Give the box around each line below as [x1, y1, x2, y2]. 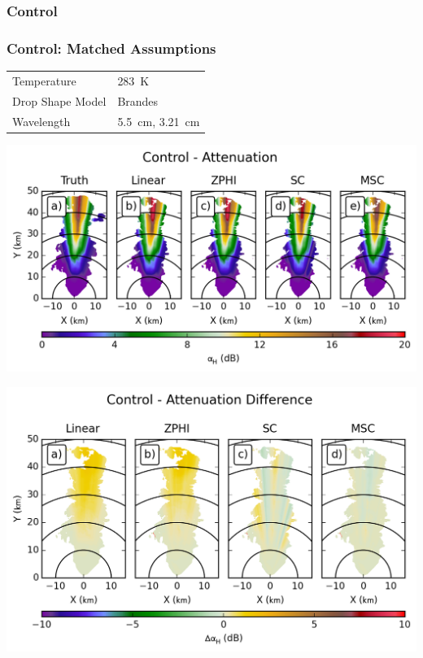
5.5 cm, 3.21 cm [117, 112, 200, 129]
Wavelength [12, 112, 71, 129]
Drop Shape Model [12, 92, 107, 109]
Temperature [12, 72, 76, 89]
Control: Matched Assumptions [7, 37, 216, 58]
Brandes [117, 92, 159, 109]
